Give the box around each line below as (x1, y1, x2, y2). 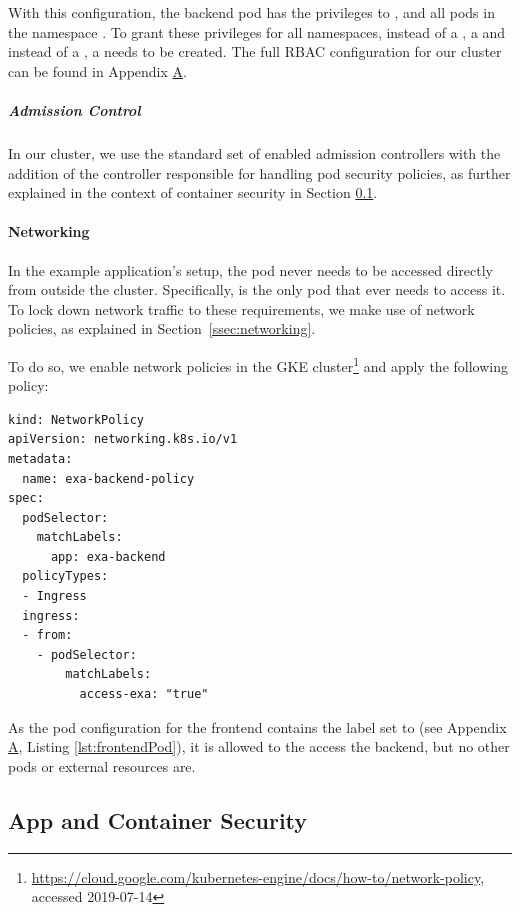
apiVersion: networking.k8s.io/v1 (8, 432, 238, 447)
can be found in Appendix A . (8, 60, 187, 81)
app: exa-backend (50, 549, 166, 564)
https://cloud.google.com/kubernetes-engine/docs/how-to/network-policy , (31, 866, 485, 887)
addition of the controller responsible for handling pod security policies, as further (8, 162, 511, 183)
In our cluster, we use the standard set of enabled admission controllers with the (8, 142, 501, 163)
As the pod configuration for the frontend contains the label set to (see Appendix (8, 716, 507, 737)
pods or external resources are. (8, 755, 196, 776)
